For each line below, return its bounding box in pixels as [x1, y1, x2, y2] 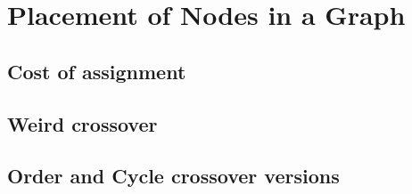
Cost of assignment [7, 57, 186, 85]
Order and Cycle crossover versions [7, 162, 340, 190]
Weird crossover [7, 109, 158, 137]
